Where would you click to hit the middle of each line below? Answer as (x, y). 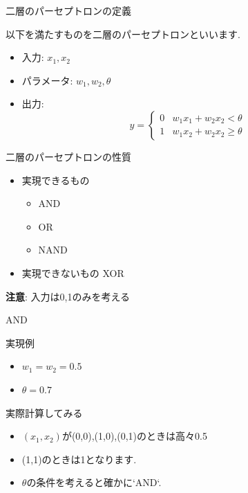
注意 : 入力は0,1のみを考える (68, 296)
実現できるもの (56, 180)
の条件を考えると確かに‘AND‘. (94, 482)
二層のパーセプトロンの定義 (68, 10)
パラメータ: (47, 80)
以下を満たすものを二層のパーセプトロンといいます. (123, 34)
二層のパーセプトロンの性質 (68, 156)
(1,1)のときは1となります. (79, 459)
